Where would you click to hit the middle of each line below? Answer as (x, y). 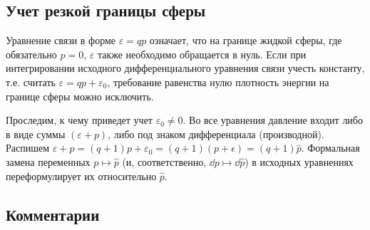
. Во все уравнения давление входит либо (273, 120)
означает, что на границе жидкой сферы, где (246, 40)
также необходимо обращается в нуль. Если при (202, 54)
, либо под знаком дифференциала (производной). (216, 134)
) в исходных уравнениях (299, 161)
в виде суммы (36, 134)
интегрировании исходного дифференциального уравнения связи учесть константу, (185, 68)
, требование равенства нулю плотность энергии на (218, 82)
